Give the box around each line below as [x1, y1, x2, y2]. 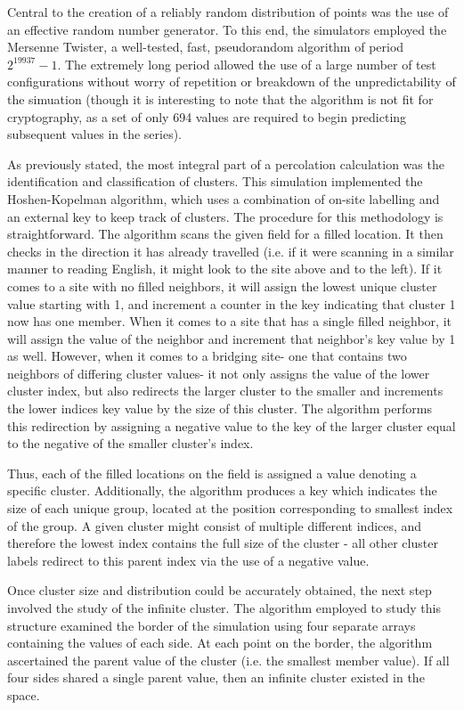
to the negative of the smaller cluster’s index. [7, 434, 254, 453]
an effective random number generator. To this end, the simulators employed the [7, 20, 447, 38]
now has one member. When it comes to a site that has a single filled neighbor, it [7, 312, 452, 331]
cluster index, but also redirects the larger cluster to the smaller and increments [7, 381, 444, 400]
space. [7, 685, 40, 704]
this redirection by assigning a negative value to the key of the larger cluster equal [7, 416, 456, 435]
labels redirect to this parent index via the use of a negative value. [7, 551, 370, 569]
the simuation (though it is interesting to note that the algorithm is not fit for [7, 89, 434, 108]
